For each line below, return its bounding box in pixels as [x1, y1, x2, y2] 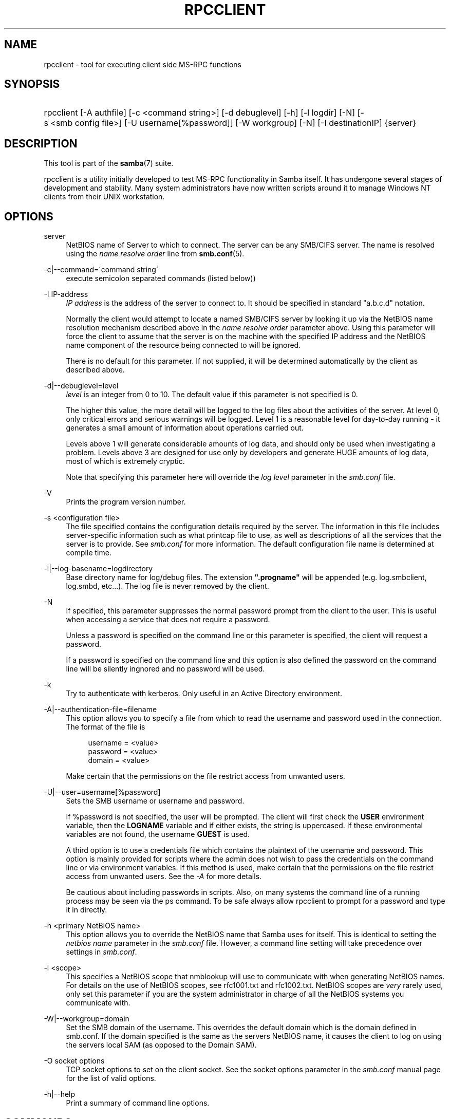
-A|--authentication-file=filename [44, 705, 157, 714]
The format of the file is [66, 722, 145, 732]
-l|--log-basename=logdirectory [44, 564, 153, 573]
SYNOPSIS [4, 78, 60, 91]
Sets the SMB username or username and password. [66, 796, 245, 806]
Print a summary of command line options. [66, 1098, 210, 1108]
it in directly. [66, 905, 107, 915]
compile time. [66, 548, 111, 557]
